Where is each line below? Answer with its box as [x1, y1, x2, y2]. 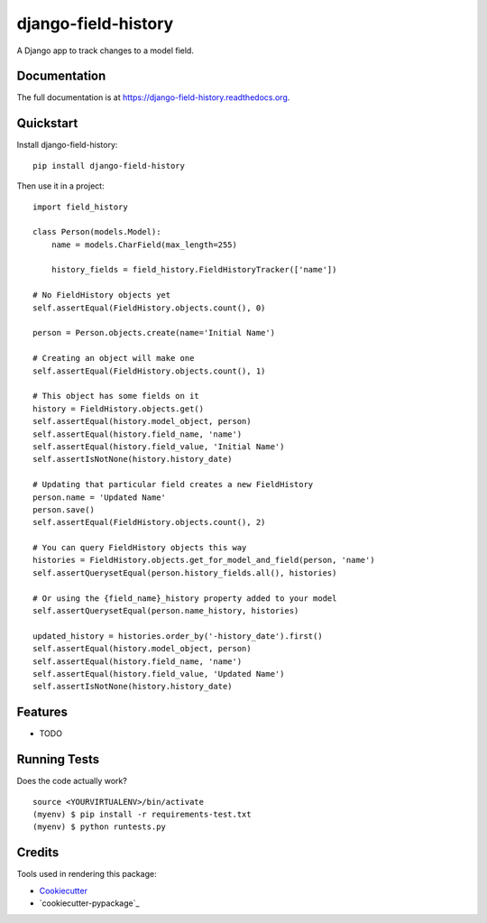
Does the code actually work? [16, 776, 128, 787]
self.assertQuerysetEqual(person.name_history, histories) [32, 605, 299, 616]
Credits [16, 845, 60, 861]
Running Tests [16, 752, 99, 767]
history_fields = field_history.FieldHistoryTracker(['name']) [51, 264, 337, 275]
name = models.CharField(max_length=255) [51, 239, 238, 250]
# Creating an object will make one [32, 353, 195, 364]
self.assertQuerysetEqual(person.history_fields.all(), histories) [32, 568, 337, 577]
